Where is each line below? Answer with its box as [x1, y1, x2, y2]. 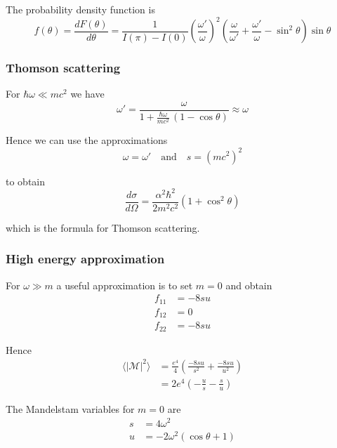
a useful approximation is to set [56, 277, 193, 292]
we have [70, 86, 105, 101]
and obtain [225, 277, 272, 292]
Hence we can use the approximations [6, 133, 168, 147]
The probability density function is [6, 2, 155, 16]
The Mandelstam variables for [6, 401, 135, 416]
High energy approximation [6, 250, 165, 268]
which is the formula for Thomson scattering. [6, 220, 200, 235]
